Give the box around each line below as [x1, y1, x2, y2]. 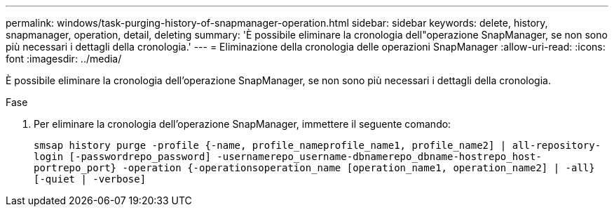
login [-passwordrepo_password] [34, 151, 211, 162]
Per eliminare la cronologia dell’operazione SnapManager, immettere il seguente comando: [34, 118, 451, 130]
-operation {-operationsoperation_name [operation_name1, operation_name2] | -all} [122, 162, 595, 173]
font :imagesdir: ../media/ [6, 53, 122, 65]
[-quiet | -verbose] [34, 173, 146, 185]
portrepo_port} [34, 162, 117, 173]
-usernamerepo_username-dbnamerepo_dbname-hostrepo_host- [217, 151, 542, 162]
